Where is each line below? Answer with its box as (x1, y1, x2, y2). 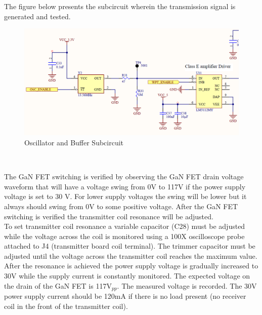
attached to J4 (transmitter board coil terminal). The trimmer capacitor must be (4, 241, 255, 251)
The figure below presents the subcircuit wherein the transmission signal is (4, 1, 236, 11)
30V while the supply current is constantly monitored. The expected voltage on (4, 270, 250, 281)
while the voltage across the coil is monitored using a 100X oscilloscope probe (4, 230, 245, 241)
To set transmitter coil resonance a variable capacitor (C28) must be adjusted (4, 221, 245, 231)
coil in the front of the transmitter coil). (4, 300, 128, 311)
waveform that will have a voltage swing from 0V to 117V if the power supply (4, 181, 246, 191)
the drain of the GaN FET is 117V (4, 280, 112, 291)
